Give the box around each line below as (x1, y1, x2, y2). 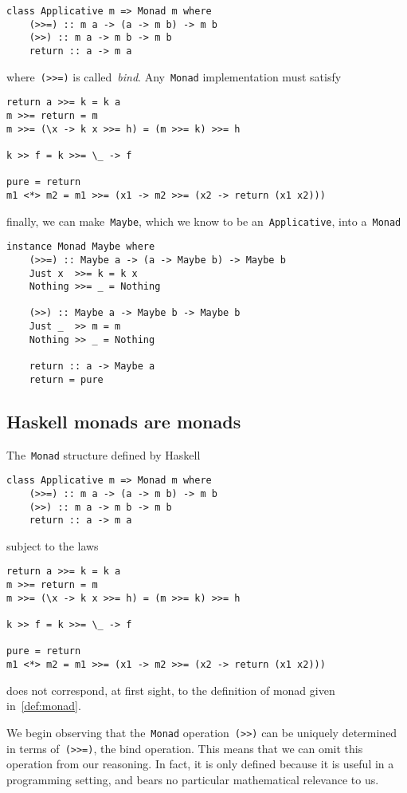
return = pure (29, 373, 104, 385)
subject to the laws (6, 537, 99, 554)
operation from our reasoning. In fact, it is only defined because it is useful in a (6, 756, 394, 772)
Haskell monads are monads (6, 408, 241, 433)
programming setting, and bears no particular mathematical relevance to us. (6, 771, 379, 787)
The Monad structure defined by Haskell (6, 446, 201, 463)
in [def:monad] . (6, 697, 81, 714)
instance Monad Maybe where (6, 241, 155, 253)
